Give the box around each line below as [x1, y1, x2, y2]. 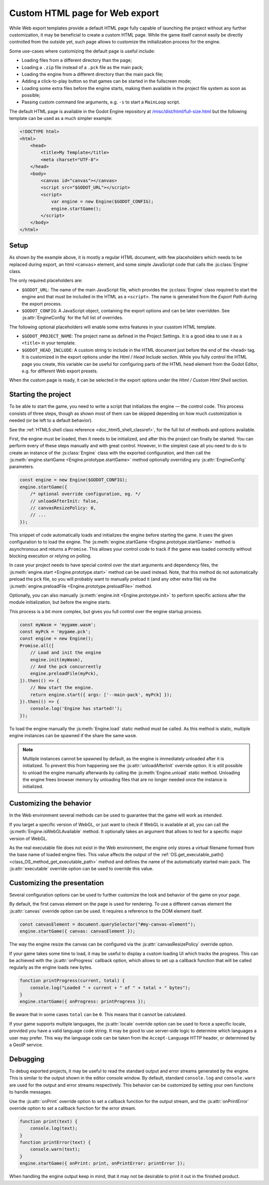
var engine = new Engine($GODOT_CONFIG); [51, 199, 154, 204]
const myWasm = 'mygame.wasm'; [19, 622, 97, 627]
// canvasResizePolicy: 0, [30, 505, 97, 511]
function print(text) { [19, 1119, 78, 1124]
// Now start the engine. [30, 685, 94, 691]
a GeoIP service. [9, 1042, 43, 1048]
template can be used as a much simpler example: [9, 115, 113, 121]
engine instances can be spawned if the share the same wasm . [9, 733, 137, 739]
